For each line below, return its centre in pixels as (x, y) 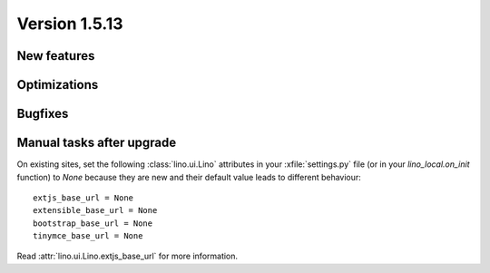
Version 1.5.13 (70, 24)
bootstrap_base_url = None (93, 223)
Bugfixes (43, 114)
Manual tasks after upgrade (97, 143)
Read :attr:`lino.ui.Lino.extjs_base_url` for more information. (127, 256)
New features (56, 56)
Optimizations (58, 85)
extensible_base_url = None (95, 210)
